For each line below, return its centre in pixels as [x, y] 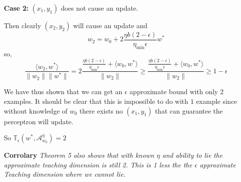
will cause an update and [110, 25]
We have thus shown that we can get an [63, 91]
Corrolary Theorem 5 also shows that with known [79, 155]
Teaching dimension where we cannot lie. [65, 174]
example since [217, 101]
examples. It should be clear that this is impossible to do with [96, 101]
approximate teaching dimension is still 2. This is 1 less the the [98, 164]
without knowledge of [36, 110]
